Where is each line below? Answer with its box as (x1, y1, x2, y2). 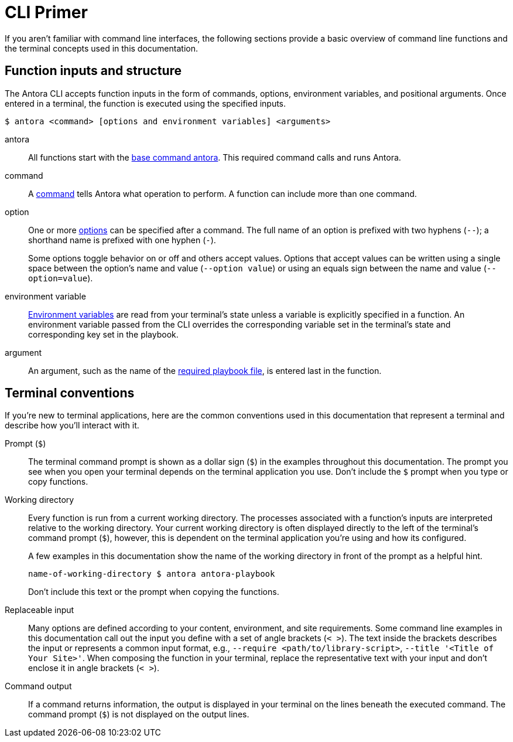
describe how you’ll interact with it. (5, 420, 139, 431)
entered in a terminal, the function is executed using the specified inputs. (5, 98, 286, 108)
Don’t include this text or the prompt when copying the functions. (28, 587, 279, 597)
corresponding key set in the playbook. (28, 329, 179, 339)
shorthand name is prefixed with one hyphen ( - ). (28, 234, 216, 245)
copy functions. (28, 476, 88, 487)
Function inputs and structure (5, 63, 182, 79)
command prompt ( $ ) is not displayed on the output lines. (28, 709, 249, 720)
